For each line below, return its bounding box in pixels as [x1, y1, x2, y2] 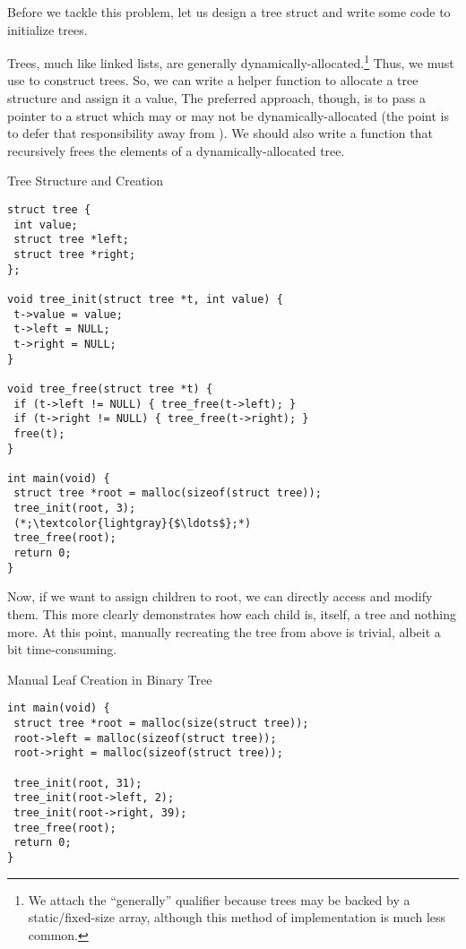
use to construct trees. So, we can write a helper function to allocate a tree [7, 71, 419, 90]
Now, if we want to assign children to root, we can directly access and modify [7, 587, 433, 606]
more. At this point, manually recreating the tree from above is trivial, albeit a [7, 622, 441, 641]
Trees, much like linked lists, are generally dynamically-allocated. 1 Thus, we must [7, 51, 454, 72]
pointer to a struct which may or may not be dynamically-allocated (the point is [7, 106, 449, 125]
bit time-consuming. [7, 640, 117, 659]
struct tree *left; [13, 233, 130, 246]
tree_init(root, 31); [13, 776, 142, 789]
